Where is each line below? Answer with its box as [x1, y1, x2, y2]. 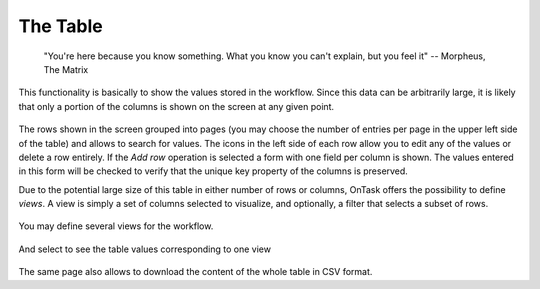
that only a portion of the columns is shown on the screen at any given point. [18, 100, 335, 112]
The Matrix [43, 63, 89, 75]
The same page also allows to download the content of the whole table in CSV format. [18, 266, 373, 278]
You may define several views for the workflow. [18, 220, 214, 232]
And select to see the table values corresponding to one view [18, 243, 272, 255]
